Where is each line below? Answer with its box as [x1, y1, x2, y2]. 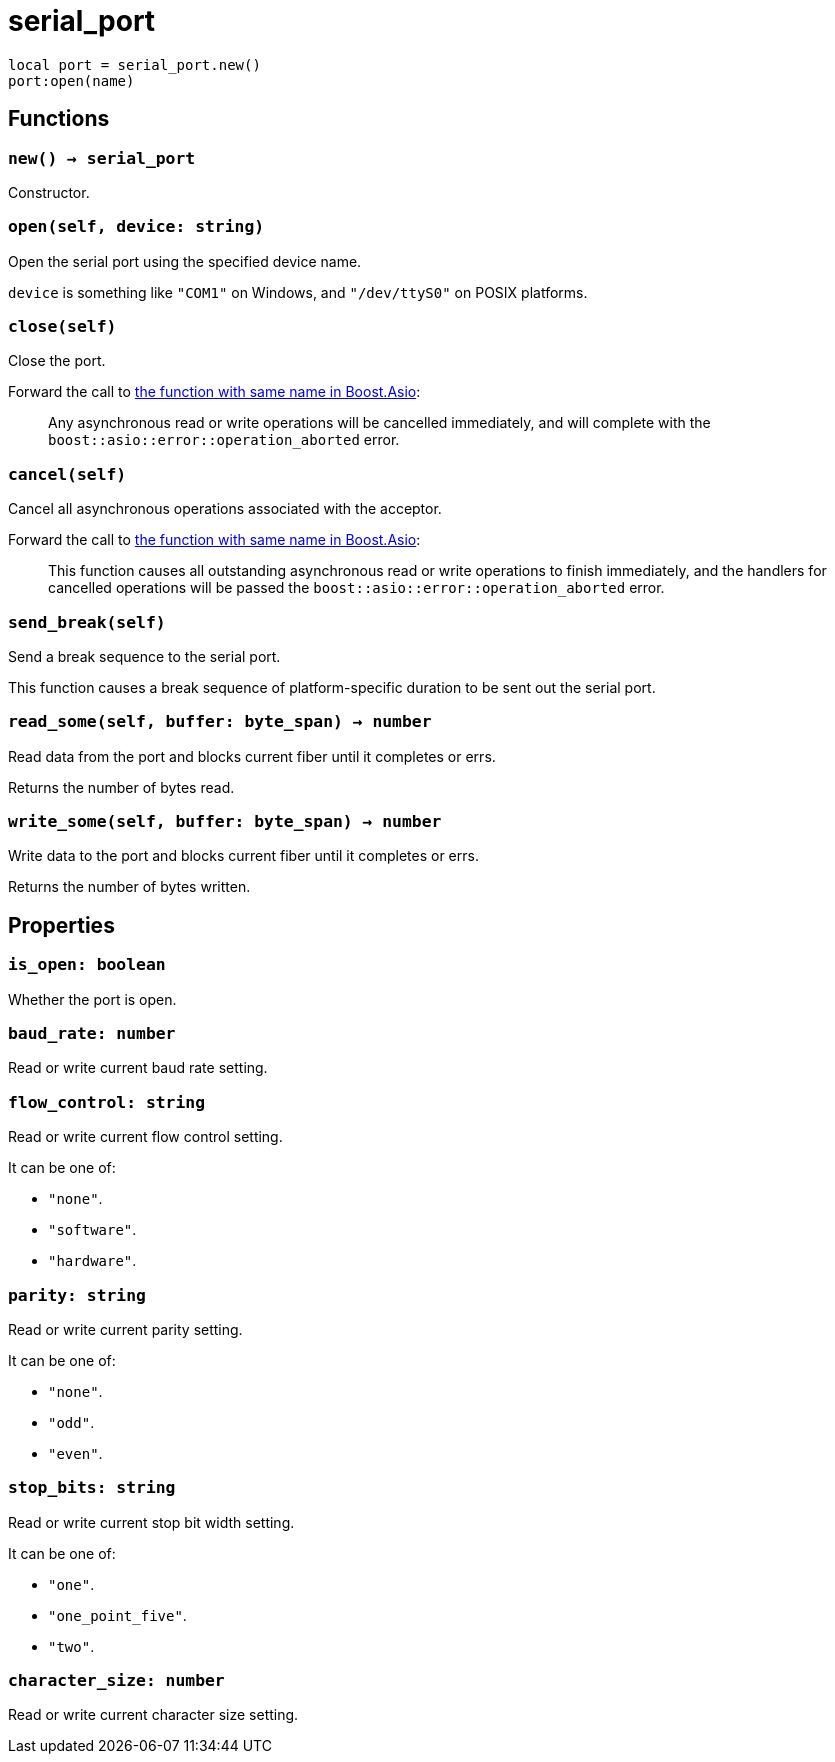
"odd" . [48, 1413, 95, 1431]
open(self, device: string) [8, 217, 265, 237]
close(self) [8, 317, 117, 337]
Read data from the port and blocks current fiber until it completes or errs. [8, 747, 496, 765]
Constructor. [8, 183, 90, 201]
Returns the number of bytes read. [8, 778, 235, 796]
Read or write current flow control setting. [8, 1128, 283, 1146]
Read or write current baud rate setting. [8, 1059, 268, 1077]
